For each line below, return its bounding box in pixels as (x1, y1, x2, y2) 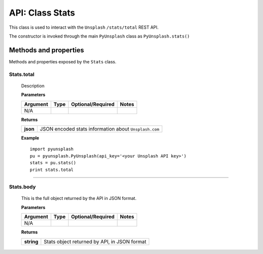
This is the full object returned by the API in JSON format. (21, 195, 136, 201)
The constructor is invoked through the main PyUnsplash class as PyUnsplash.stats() (9, 33, 190, 39)
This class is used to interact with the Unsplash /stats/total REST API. (9, 24, 159, 30)
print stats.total (30, 167, 74, 173)
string (24, 238, 38, 245)
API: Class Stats (9, 7, 75, 18)
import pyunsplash (30, 146, 74, 152)
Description (21, 83, 45, 89)
